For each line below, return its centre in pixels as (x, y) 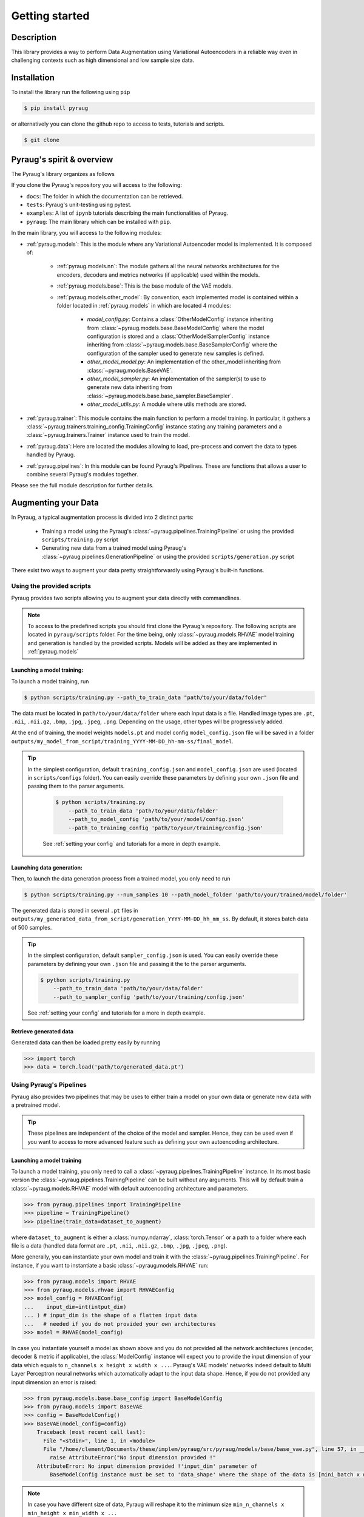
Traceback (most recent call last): (91, 1432)
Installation (33, 78)
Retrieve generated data (42, 1031)
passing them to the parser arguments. (76, 786)
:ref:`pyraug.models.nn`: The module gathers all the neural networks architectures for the (168, 266)
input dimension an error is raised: (54, 1382)
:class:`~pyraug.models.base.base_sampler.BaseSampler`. (160, 396)
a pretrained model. (36, 1105)
